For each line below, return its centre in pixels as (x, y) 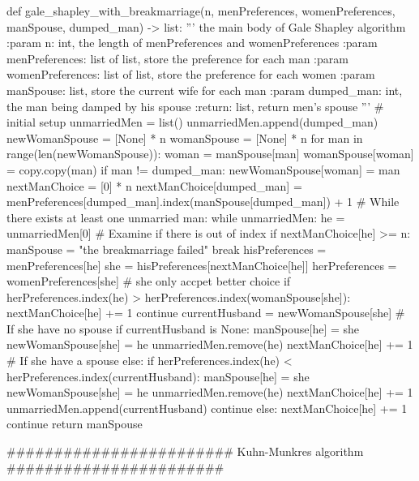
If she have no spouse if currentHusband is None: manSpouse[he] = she (183, 328)
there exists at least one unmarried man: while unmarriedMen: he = (176, 217)
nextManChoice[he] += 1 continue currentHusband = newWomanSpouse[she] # (206, 313)
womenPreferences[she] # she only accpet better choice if (149, 281)
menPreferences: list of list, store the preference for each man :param (177, 58)
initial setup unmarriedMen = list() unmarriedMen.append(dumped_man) (192, 122)
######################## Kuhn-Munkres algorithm (185, 451)
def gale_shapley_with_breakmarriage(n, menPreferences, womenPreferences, (201, 11)
